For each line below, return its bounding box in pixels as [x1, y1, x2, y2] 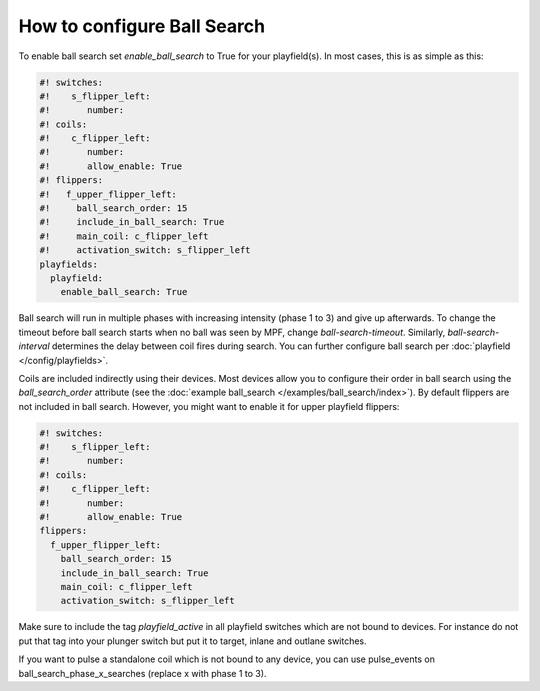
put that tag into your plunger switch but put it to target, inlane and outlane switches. [18, 635, 367, 647]
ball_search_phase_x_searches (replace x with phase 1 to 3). [18, 667, 267, 679]
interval [18, 340, 50, 352]
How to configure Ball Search [18, 15, 265, 37]
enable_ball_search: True [60, 286, 188, 298]
